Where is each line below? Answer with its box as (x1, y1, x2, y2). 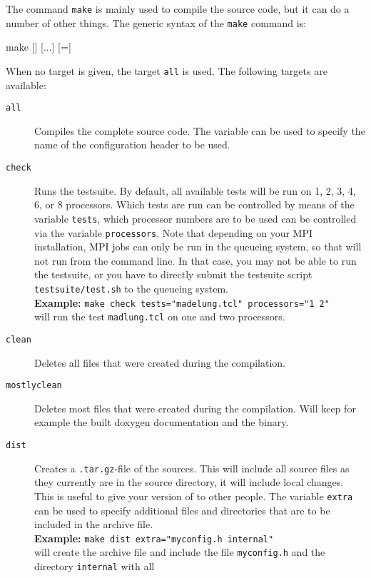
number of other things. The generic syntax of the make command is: (6, 15, 306, 30)
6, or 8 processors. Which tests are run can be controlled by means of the (34, 197, 355, 212)
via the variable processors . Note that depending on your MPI (34, 225, 313, 240)
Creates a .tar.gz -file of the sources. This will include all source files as (34, 460, 350, 475)
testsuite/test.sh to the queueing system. (34, 280, 228, 295)
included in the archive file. (34, 517, 153, 532)
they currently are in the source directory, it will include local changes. (34, 475, 344, 490)
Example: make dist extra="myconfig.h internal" (34, 530, 274, 545)
